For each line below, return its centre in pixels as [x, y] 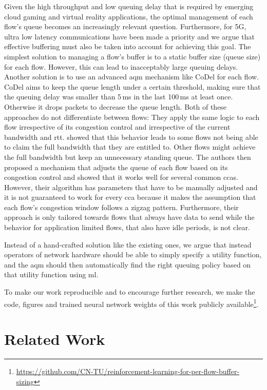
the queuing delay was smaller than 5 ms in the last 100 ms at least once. [119, 97]
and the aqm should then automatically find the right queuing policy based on [128, 264]
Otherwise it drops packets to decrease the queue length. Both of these [116, 106]
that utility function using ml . [51, 274]
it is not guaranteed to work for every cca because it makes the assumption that [130, 197]
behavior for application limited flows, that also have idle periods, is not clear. [127, 227]
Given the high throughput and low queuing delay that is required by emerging [129, 6]
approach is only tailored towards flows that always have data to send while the [129, 217]
